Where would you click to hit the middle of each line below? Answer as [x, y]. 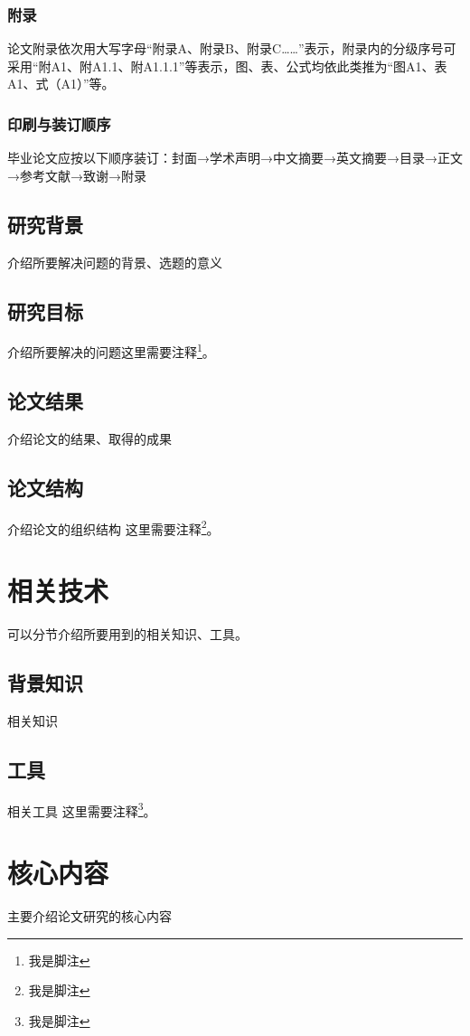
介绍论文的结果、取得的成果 [89, 438]
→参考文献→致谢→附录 [77, 175]
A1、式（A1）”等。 [61, 84]
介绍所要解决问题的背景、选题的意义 [115, 262]
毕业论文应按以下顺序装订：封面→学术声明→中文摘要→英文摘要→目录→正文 [235, 158]
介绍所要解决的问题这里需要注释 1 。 [111, 351]
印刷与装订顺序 [59, 123]
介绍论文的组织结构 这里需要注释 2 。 [113, 527]
